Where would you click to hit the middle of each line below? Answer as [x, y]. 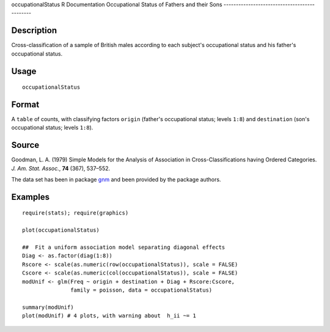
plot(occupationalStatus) [61, 230]
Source [25, 145]
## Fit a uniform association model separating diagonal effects [124, 247]
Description [34, 31]
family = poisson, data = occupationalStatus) [141, 290]
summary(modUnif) [48, 307]
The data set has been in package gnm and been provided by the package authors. [116, 180]
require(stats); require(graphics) [75, 213]
